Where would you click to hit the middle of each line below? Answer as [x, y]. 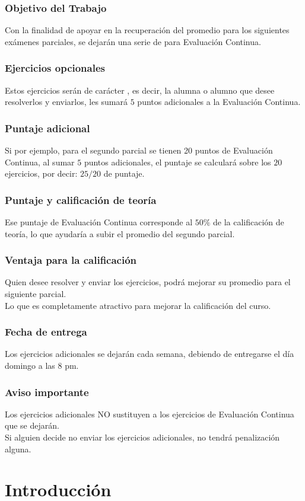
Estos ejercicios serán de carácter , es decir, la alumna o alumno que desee [140, 90]
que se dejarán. [32, 425]
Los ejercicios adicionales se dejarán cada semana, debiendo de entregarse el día [150, 354]
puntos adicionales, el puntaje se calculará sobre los [177, 162]
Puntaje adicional [47, 128]
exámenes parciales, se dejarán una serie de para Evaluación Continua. [133, 41]
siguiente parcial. [36, 294]
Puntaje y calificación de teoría [81, 200]
